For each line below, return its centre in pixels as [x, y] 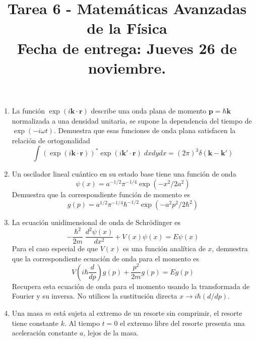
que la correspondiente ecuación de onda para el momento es [106, 258]
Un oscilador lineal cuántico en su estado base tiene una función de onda [124, 174]
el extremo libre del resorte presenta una [182, 323]
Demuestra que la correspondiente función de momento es [101, 194]
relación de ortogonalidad [51, 140]
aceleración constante [45, 333]
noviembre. [127, 67]
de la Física [127, 28]
